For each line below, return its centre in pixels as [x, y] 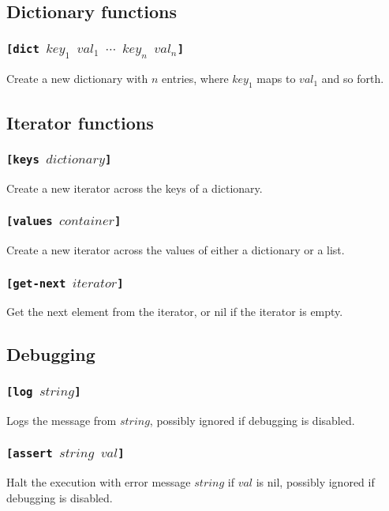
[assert [30, 454]
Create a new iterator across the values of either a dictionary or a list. [176, 250]
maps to [276, 79]
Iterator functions [80, 122]
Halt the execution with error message [99, 481]
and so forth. [353, 79]
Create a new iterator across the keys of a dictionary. [135, 188]
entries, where [195, 79]
